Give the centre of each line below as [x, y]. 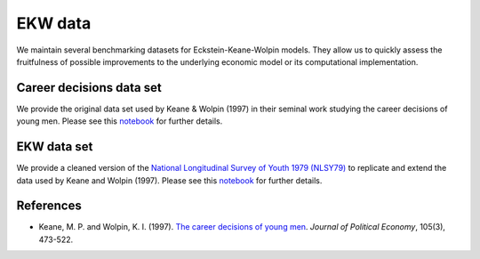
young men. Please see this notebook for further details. [120, 121]
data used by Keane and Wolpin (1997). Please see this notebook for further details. [169, 180]
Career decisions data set [89, 88]
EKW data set [55, 147]
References [49, 206]
